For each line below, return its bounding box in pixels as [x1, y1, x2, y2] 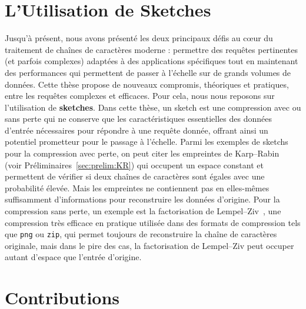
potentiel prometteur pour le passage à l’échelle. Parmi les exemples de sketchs [5, 135, 288, 148]
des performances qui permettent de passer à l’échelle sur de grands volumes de [5, 66, 291, 78]
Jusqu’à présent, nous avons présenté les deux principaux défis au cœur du [5, 32, 273, 44]
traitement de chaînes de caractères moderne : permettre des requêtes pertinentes [5, 43, 298, 55]
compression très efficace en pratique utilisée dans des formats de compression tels [5, 216, 301, 228]
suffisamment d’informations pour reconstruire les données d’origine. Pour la [5, 193, 280, 205]
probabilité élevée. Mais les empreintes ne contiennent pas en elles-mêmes [5, 181, 270, 194]
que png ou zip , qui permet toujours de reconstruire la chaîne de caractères [5, 228, 277, 240]
